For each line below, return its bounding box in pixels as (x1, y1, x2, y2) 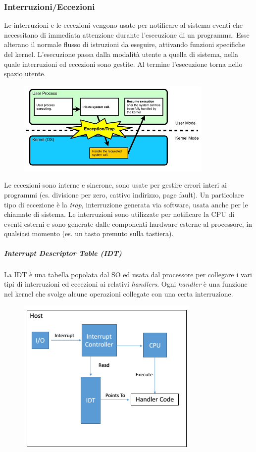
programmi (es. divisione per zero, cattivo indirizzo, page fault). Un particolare (4, 189, 244, 200)
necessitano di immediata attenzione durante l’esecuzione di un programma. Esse (4, 29, 250, 40)
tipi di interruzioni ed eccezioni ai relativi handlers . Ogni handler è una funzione (4, 279, 248, 289)
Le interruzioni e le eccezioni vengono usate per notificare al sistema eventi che (4, 20, 243, 30)
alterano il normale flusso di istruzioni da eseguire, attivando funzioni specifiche (4, 39, 245, 50)
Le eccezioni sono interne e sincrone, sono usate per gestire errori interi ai (4, 180, 227, 190)
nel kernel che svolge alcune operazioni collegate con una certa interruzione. (4, 288, 233, 299)
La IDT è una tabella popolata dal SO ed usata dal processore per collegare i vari (4, 269, 252, 279)
